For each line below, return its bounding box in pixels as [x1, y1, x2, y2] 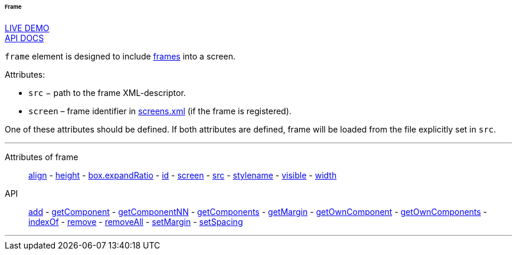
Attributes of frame [5, 151, 78, 162]
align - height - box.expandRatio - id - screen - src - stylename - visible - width [28, 170, 337, 180]
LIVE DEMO [5, 22, 50, 33]
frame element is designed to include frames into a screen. [5, 51, 235, 61]
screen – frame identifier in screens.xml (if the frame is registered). [28, 105, 292, 116]
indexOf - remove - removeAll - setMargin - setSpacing [28, 216, 243, 227]
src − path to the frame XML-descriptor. [28, 87, 186, 98]
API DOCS [5, 32, 44, 43]
